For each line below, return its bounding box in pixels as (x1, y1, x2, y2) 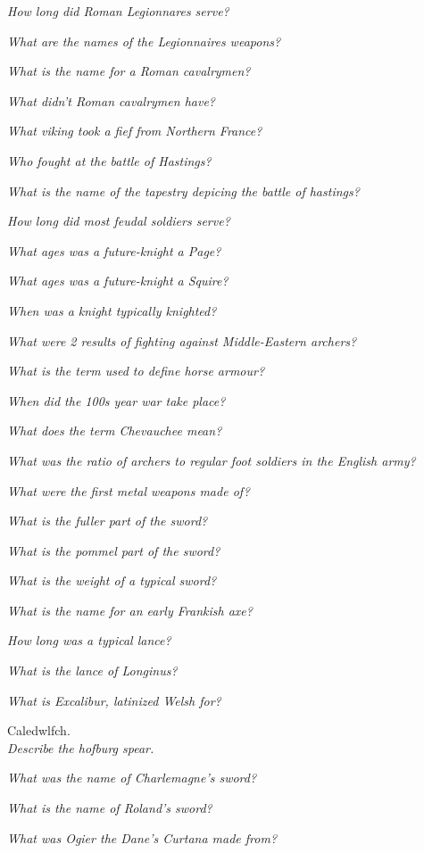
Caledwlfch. (7, 721, 71, 740)
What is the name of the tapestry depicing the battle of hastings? (7, 181, 360, 200)
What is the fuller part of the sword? (7, 511, 208, 530)
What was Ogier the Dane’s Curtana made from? (7, 828, 278, 847)
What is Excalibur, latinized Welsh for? (7, 691, 221, 709)
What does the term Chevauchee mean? (7, 421, 222, 440)
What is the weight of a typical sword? (7, 571, 217, 590)
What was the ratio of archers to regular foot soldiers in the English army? (7, 451, 416, 469)
